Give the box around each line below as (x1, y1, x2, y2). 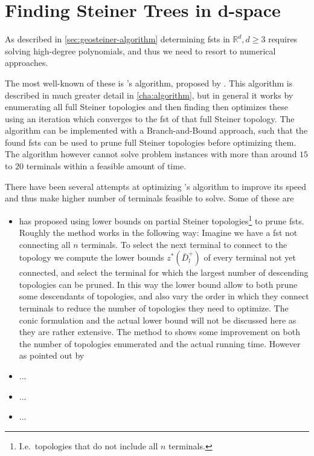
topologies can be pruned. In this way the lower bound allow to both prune (19, 278, 298, 290)
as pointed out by (19, 349, 85, 362)
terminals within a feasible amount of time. (26, 160, 187, 172)
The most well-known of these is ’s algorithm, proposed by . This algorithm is (5, 76, 293, 89)
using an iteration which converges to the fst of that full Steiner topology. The (5, 112, 295, 125)
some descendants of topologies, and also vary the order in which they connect (19, 290, 309, 302)
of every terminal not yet (203, 251, 296, 264)
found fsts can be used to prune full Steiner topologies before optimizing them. (5, 135, 296, 148)
